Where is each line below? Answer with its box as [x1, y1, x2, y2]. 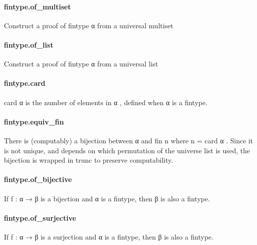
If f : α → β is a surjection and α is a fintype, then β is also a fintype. [4, 231, 213, 242]
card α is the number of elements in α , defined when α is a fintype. [4, 97, 207, 107]
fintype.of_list [4, 39, 53, 50]
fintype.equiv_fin [4, 116, 64, 126]
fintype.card [4, 78, 46, 88]
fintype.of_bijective [4, 174, 72, 184]
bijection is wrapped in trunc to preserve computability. [4, 155, 173, 165]
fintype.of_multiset [4, 1, 71, 11]
